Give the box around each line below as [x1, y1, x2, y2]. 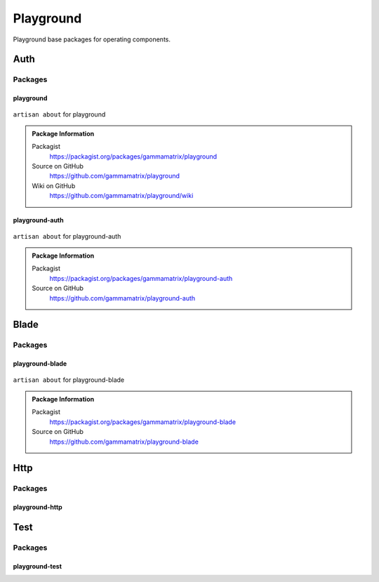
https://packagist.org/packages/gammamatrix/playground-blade [49, 418, 237, 426]
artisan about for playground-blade [13, 376, 125, 384]
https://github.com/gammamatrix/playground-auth [49, 293, 196, 302]
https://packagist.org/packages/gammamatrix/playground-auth [49, 274, 233, 282]
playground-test [13, 562, 62, 570]
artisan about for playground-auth [13, 232, 121, 240]
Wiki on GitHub [32, 181, 76, 190]
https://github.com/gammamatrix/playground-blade [49, 437, 199, 446]
